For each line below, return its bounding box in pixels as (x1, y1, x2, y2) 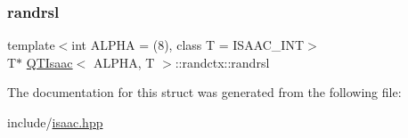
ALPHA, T (93, 53, 155, 71)
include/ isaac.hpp (7, 113, 103, 131)
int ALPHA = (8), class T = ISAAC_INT (71, 36, 305, 54)
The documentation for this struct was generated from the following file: (7, 83, 402, 101)
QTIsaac (26, 53, 73, 71)
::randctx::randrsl (175, 53, 270, 71)
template (7, 36, 55, 54)
